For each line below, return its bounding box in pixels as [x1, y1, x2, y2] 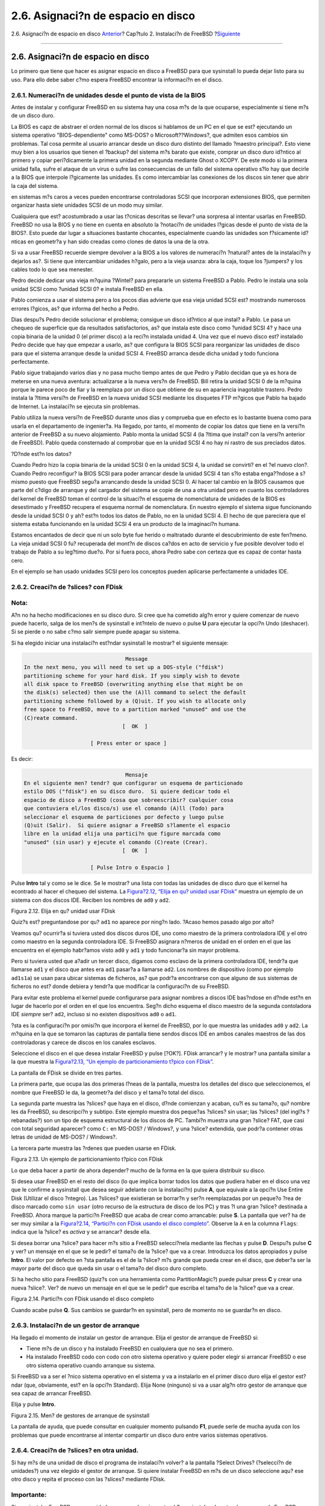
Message [125, 655, 148, 662]
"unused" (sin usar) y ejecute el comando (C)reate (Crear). [23, 839, 208, 846]
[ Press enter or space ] [90, 740, 167, 746]
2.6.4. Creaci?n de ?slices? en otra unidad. [11, 1446, 138, 1455]
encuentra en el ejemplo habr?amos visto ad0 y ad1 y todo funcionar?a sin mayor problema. [11, 946, 240, 954]
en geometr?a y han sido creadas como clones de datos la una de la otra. [27, 238, 210, 245]
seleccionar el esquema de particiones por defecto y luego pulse [23, 813, 224, 820]
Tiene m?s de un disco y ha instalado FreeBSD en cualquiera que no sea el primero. [26, 1345, 234, 1352]
